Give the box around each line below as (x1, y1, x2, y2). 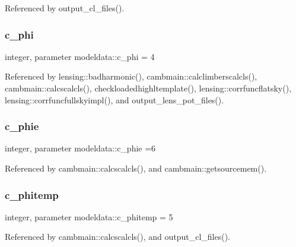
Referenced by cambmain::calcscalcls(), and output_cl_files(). (5, 230, 231, 243)
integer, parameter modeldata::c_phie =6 (5, 142, 156, 154)
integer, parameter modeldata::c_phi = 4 (5, 50, 155, 62)
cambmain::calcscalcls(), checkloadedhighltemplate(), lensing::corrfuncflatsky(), (5, 82, 292, 94)
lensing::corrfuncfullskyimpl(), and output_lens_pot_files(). (5, 93, 224, 106)
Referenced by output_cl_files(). (5, 2, 125, 14)
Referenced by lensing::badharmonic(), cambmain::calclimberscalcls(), (5, 70, 257, 83)
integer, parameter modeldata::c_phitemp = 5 (5, 210, 173, 223)
